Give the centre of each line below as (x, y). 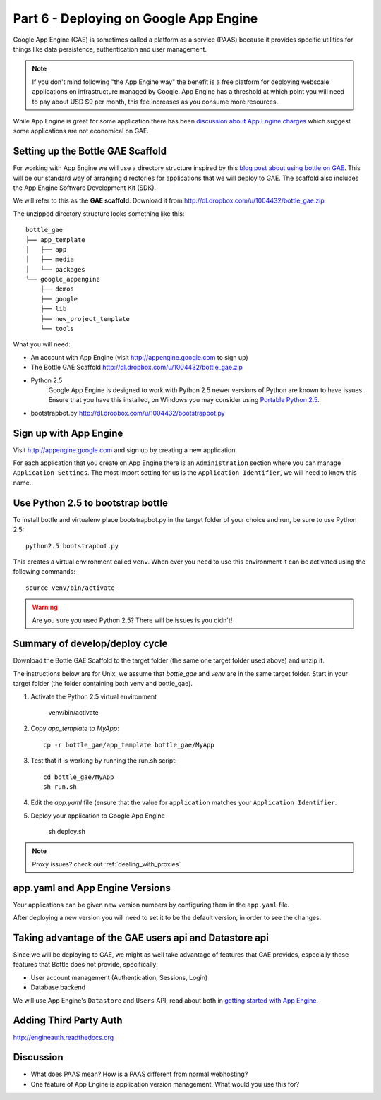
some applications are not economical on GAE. (81, 131)
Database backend (58, 987)
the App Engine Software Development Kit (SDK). (85, 188)
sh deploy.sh (67, 832)
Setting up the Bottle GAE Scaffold (90, 151)
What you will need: (42, 344)
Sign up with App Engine (68, 433)
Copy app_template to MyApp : (75, 729)
